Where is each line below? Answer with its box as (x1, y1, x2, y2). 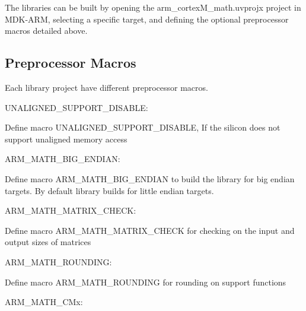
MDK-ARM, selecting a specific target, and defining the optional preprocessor (5, 12, 289, 25)
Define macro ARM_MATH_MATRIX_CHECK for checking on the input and (5, 224, 295, 236)
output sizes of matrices (5, 236, 91, 248)
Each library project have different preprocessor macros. (5, 81, 208, 93)
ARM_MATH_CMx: (5, 296, 83, 308)
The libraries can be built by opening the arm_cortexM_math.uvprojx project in (5, 1, 301, 13)
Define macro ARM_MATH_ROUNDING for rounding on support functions (5, 275, 286, 288)
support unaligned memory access (5, 132, 128, 145)
